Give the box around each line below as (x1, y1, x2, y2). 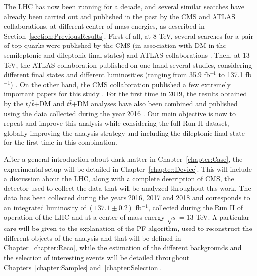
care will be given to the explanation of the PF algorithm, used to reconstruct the (4, 223, 252, 233)
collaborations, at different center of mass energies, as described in (4, 21, 205, 31)
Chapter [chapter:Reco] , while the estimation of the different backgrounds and (4, 242, 242, 253)
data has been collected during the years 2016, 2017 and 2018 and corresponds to (4, 192, 250, 203)
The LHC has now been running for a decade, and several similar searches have (4, 1, 245, 11)
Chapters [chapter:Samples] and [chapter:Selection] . (4, 262, 162, 272)
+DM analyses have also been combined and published (72, 98, 238, 108)
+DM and (34, 98, 65, 108)
